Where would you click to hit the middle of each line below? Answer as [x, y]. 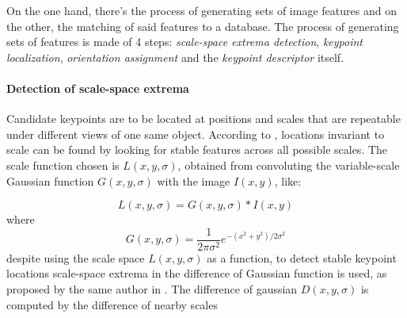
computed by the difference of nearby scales [112, 304]
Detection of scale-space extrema [98, 88]
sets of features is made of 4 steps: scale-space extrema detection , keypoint [184, 42]
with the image [194, 180]
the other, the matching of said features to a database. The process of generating [203, 26]
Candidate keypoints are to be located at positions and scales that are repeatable [203, 119]
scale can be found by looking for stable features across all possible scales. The [197, 149]
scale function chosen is [63, 165]
